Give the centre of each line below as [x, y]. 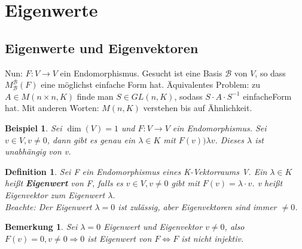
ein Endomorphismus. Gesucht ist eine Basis [141, 73]
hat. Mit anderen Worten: [52, 108]
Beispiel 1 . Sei [33, 127]
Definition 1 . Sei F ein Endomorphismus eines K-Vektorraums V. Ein [136, 171]
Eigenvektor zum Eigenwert [55, 194]
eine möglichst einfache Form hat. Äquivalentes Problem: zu [151, 84]
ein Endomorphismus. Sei [219, 127]
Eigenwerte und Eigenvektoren [102, 47]
